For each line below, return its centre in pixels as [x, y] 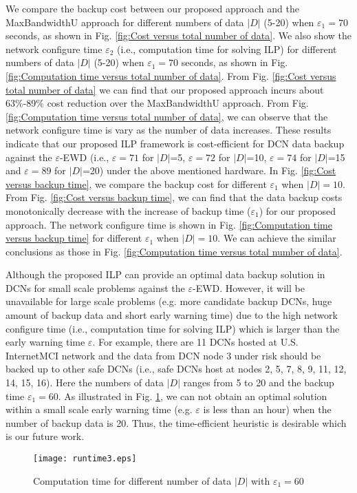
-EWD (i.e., [84, 157]
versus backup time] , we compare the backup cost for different [136, 183]
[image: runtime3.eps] [85, 459]
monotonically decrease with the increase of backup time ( [128, 210]
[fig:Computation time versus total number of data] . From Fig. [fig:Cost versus [171, 75]
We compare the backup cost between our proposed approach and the [152, 8]
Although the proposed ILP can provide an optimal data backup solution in [165, 274]
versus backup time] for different [74, 238]
